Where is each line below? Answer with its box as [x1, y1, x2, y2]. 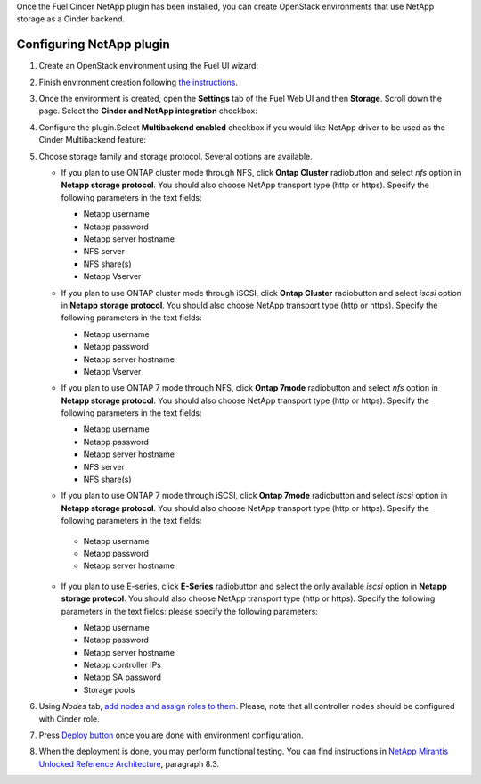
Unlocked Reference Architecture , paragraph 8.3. [38, 758, 220, 769]
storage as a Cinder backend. [16, 13, 125, 24]
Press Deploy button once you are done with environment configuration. [38, 730, 304, 740]
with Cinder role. [38, 714, 100, 724]
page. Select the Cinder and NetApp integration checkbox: [38, 105, 257, 116]
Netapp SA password [83, 672, 162, 682]
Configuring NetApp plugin [16, 37, 171, 53]
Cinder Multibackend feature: [38, 135, 147, 145]
